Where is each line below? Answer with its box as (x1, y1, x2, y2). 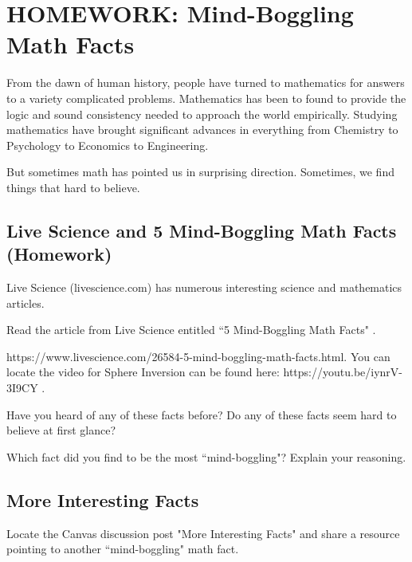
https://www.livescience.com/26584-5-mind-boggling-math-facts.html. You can (6, 348, 390, 364)
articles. (6, 294, 45, 311)
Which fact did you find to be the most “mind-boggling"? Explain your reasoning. (6, 448, 406, 465)
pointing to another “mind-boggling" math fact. (6, 540, 239, 557)
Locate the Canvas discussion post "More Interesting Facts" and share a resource (6, 525, 400, 541)
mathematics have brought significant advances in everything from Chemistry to (6, 121, 398, 138)
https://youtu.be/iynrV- (283, 364, 403, 380)
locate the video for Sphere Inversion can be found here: (6, 364, 280, 380)
